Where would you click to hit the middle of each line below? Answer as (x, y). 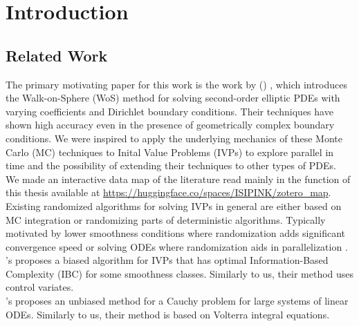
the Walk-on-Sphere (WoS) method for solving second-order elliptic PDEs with (173, 98)
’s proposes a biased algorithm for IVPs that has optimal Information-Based (167, 260)
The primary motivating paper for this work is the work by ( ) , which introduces (177, 84)
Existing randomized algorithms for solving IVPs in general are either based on (174, 205)
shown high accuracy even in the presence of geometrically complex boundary (170, 125)
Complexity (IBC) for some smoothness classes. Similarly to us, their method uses (180, 273)
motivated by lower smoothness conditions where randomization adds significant (175, 233)
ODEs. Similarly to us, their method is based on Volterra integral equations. (168, 314)
